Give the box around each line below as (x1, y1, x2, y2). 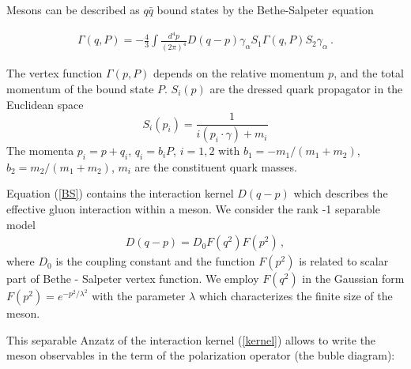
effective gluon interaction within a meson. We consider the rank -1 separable (6, 201, 380, 217)
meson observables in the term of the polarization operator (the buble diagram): (6, 347, 395, 363)
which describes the (293, 185, 388, 201)
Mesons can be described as (6, 2, 140, 17)
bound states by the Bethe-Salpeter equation (156, 2, 374, 17)
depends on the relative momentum (153, 65, 325, 81)
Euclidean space (6, 96, 84, 112)
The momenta (6, 142, 74, 159)
